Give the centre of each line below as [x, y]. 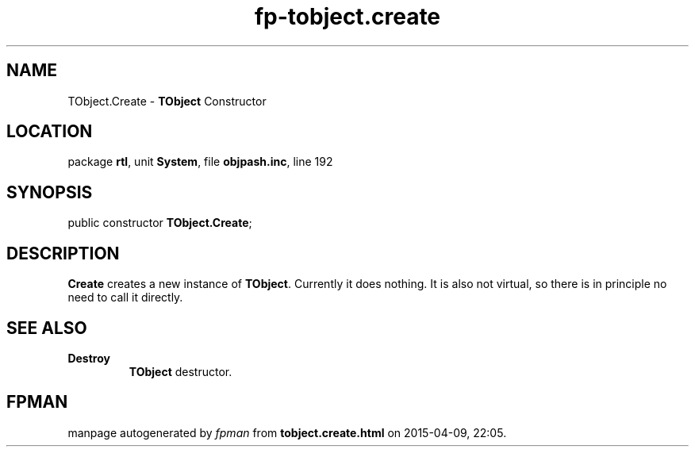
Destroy [89, 358]
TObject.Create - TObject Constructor [167, 101]
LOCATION [50, 132]
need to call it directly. [125, 298]
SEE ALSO [47, 328]
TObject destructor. [180, 371]
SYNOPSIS [50, 192]
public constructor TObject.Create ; [160, 223]
